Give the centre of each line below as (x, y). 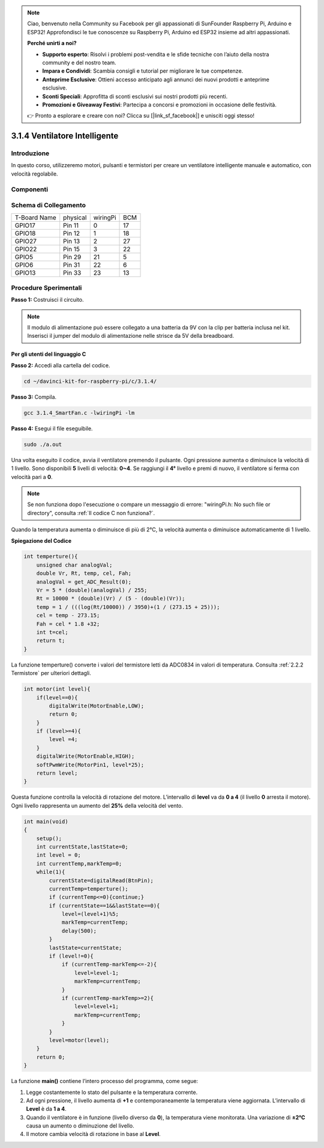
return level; (57, 773)
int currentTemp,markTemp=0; (79, 863)
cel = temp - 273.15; (68, 615)
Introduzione (30, 153)
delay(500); (79, 931)
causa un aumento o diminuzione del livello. (80, 1126)
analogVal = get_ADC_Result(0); (84, 582)
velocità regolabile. (34, 174)
